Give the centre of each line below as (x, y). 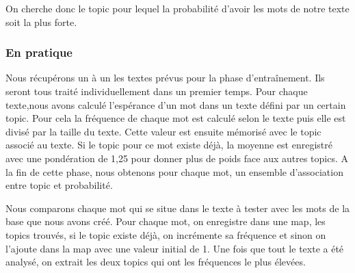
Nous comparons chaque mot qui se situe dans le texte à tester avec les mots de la (178, 208)
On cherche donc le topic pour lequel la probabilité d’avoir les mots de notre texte (177, 8)
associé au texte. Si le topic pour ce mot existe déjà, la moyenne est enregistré (169, 145)
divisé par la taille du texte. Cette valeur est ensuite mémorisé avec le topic (163, 131)
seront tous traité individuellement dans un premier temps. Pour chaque (157, 91)
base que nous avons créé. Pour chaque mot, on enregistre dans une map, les (166, 221)
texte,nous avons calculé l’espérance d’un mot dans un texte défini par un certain (176, 104)
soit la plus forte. (41, 22)
